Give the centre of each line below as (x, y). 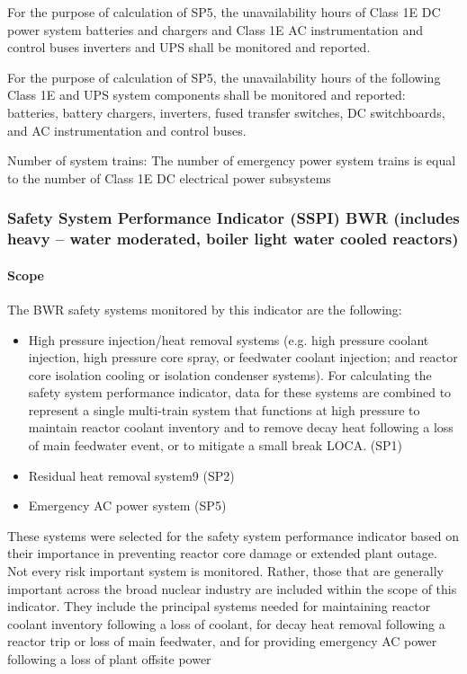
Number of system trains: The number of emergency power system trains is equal (232, 160)
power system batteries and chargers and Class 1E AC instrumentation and (216, 29)
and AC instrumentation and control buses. (127, 130)
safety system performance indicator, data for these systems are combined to (240, 392)
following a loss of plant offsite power (109, 659)
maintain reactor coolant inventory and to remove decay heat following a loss (241, 427)
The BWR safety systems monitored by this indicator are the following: (205, 309)
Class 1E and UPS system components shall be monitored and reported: (207, 95)
